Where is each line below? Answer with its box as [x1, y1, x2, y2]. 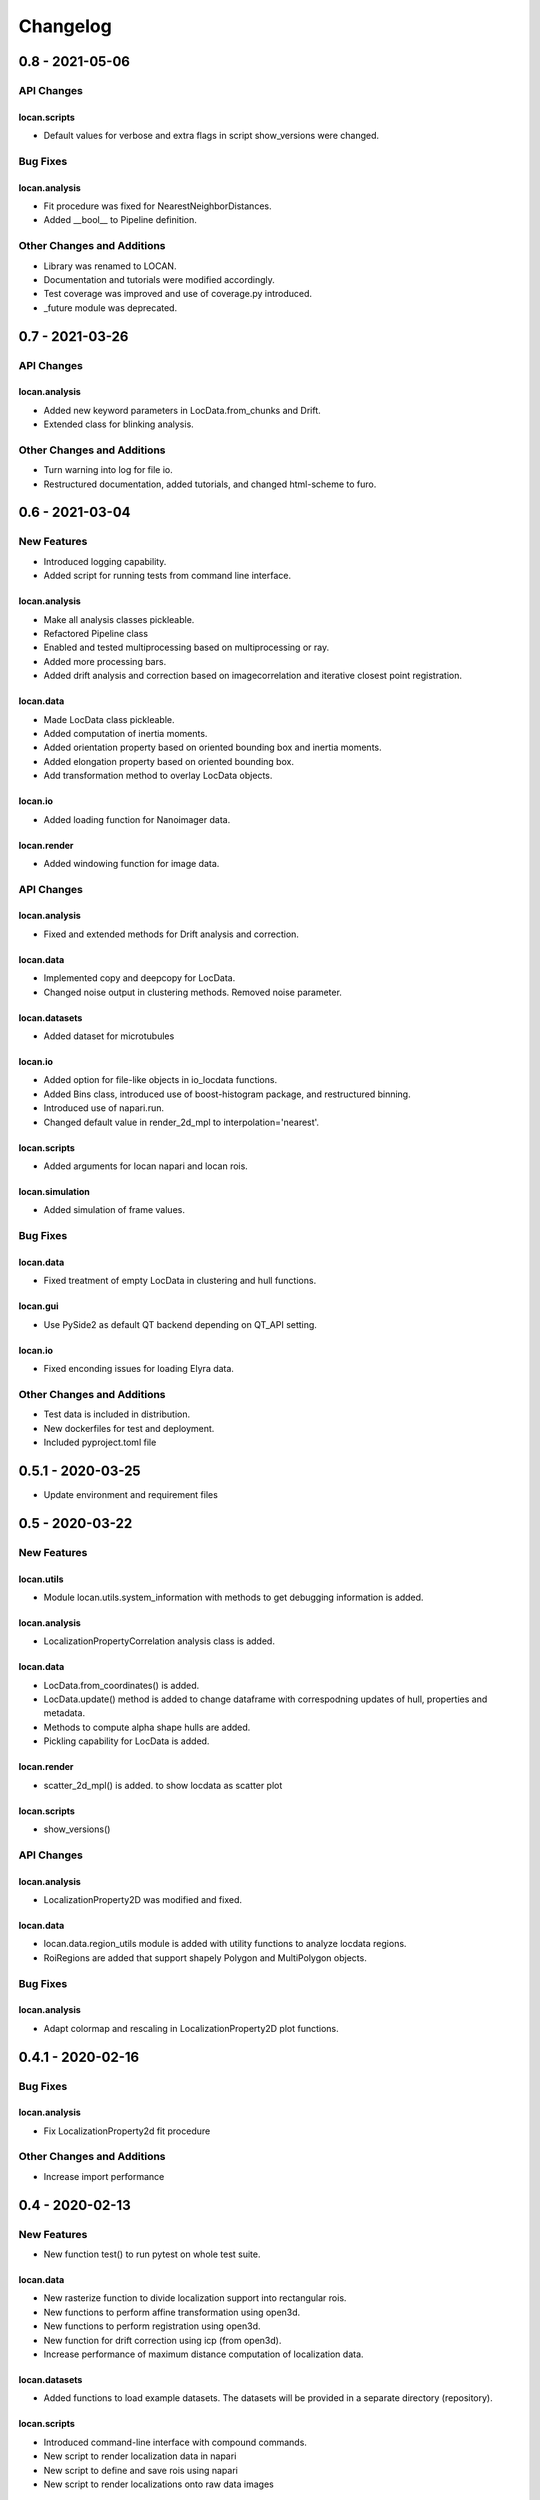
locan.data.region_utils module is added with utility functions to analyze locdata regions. [43, 1938, 407, 1950]
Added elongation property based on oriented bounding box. [43, 755, 295, 767]
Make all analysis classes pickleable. [43, 613, 195, 625]
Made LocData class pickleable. [43, 713, 175, 725]
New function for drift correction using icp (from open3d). [43, 2334, 282, 2346]
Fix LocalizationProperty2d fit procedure [43, 2125, 211, 2137]
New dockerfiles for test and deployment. [43, 1422, 215, 1434]
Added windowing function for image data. [43, 857, 220, 869]
